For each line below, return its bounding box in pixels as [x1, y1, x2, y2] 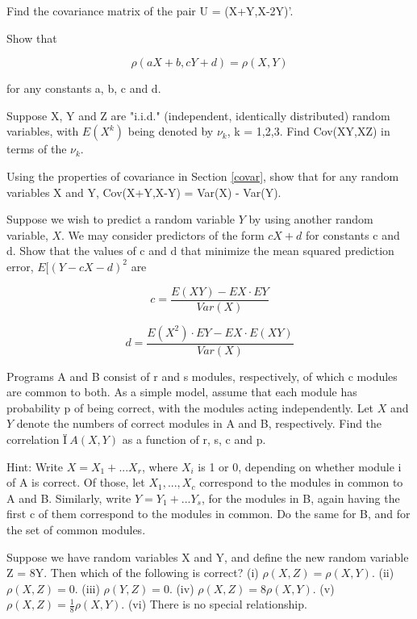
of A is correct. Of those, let [6, 474, 145, 491]
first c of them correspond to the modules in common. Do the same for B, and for [6, 505, 411, 522]
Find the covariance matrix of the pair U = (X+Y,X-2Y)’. [6, 2, 294, 19]
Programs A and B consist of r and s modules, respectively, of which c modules [6, 367, 398, 384]
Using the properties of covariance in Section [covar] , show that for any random [6, 167, 399, 184]
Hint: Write [6, 458, 64, 475]
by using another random [248, 211, 373, 228]
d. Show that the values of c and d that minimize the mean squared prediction [6, 242, 394, 259]
